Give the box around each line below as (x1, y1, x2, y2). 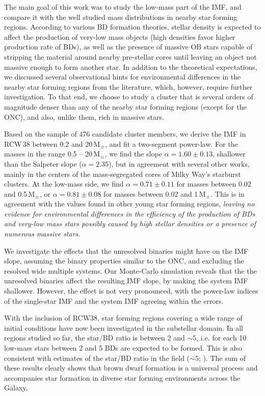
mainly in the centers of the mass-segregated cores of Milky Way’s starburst (4, 168, 241, 179)
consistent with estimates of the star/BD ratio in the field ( (4, 352, 190, 363)
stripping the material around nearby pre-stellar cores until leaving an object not (4, 51, 257, 62)
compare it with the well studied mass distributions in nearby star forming (4, 11, 237, 22)
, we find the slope (104, 148, 162, 159)
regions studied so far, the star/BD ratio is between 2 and (4, 332, 185, 343)
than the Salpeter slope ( (4, 158, 82, 169)
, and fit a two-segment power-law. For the (105, 138, 238, 149)
